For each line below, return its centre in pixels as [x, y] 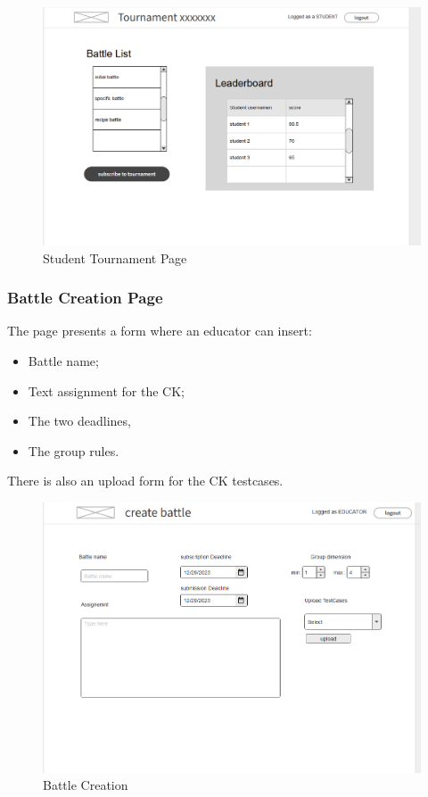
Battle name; [63, 361]
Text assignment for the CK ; [106, 390]
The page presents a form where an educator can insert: [160, 331]
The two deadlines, [79, 421]
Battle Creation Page [85, 298]
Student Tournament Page [115, 257]
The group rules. [74, 450]
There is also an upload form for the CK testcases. [145, 481]
